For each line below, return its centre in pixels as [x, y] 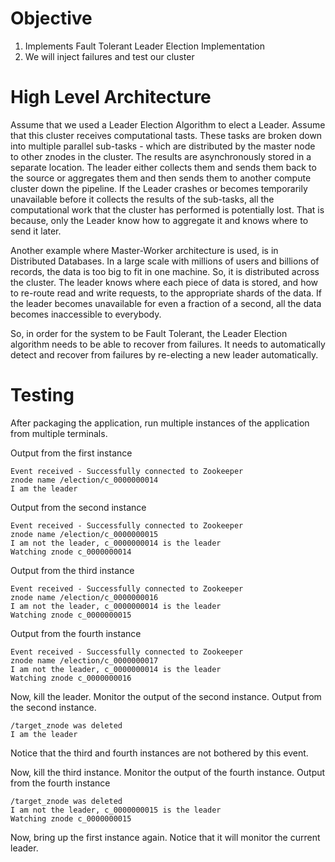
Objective [51, 18]
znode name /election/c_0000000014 [84, 480]
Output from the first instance [71, 453]
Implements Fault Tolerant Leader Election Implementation [144, 46]
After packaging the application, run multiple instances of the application [160, 423]
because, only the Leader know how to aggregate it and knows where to [159, 220]
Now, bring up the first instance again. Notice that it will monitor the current [165, 837]
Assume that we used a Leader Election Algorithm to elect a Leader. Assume [168, 124]
